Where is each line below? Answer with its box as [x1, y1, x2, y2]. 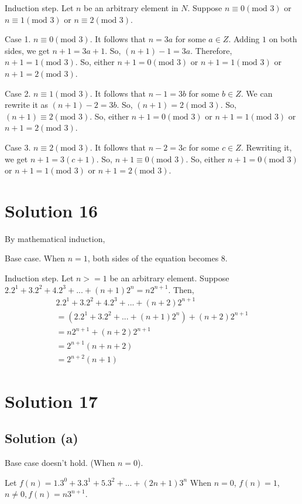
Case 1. [5, 33, 31, 45]
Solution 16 [5, 198, 98, 222]
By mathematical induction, [5, 232, 105, 244]
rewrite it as [5, 98, 49, 111]
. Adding [228, 33, 260, 45]
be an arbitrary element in [84, 2, 179, 13]
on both [269, 33, 297, 45]
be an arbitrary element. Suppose [109, 272, 229, 284]
